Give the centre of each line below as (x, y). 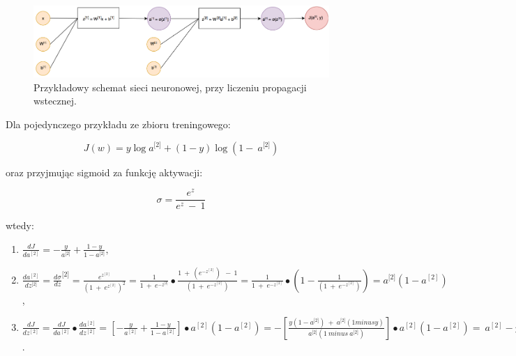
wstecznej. (55, 101)
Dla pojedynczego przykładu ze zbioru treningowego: (118, 124)
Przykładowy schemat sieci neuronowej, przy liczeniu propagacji (170, 87)
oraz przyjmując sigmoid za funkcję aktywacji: (104, 172)
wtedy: (20, 225)
